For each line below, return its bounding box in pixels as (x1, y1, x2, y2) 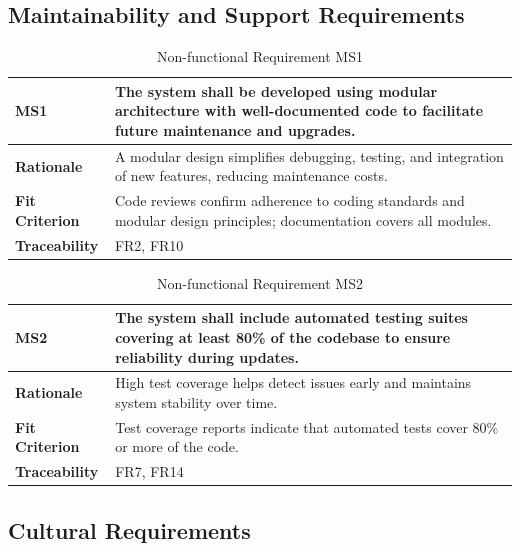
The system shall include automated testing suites (115, 307, 468, 328)
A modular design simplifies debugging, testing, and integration (114, 145, 504, 166)
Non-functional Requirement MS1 (157, 46, 363, 67)
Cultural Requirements (8, 514, 251, 545)
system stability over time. (115, 392, 278, 413)
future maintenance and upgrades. (114, 119, 356, 140)
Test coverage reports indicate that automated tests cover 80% (115, 416, 499, 437)
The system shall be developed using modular (114, 80, 438, 101)
